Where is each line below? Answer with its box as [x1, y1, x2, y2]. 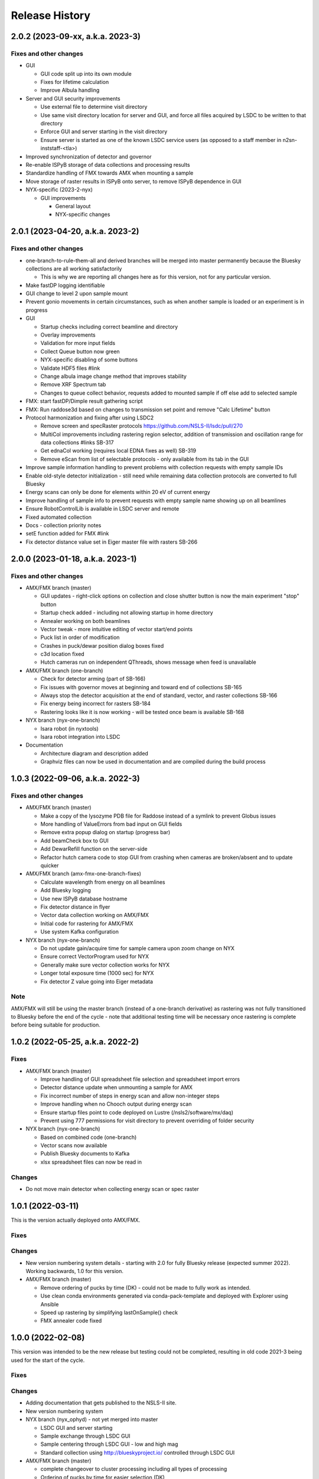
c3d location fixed [40, 651, 85, 658]
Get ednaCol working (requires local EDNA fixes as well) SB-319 [40, 447, 196, 454]
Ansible [40, 1300, 59, 1307]
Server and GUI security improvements [25, 95, 121, 102]
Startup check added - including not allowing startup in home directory [40, 609, 213, 616]
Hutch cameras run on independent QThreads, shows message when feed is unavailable [40, 658, 256, 666]
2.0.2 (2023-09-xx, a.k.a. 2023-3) [11, 31, 141, 41]
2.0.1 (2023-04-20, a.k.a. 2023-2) [11, 227, 139, 237]
